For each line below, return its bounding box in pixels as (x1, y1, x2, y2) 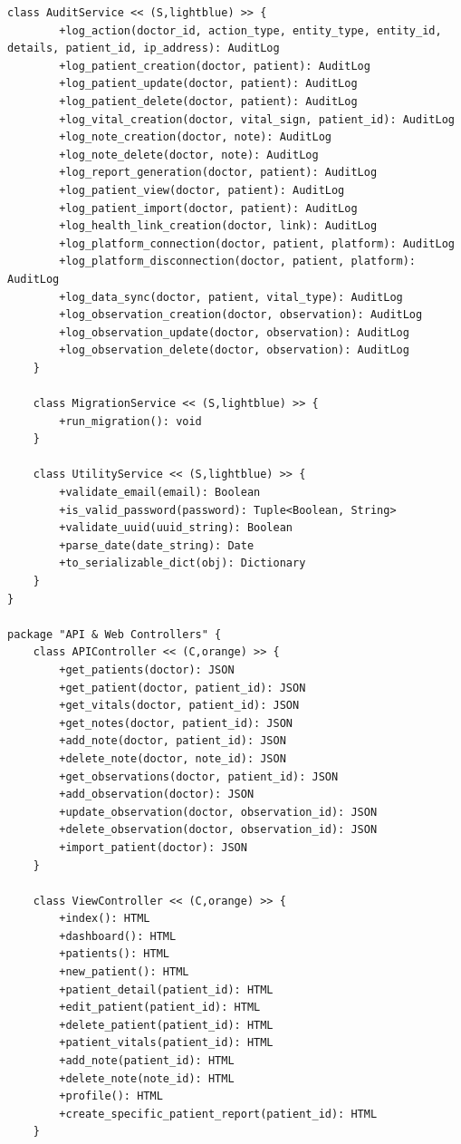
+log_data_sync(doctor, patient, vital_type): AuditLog (59, 290, 403, 304)
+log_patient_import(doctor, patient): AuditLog (59, 201, 358, 215)
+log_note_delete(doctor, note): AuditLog (59, 148, 319, 161)
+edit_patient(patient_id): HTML (59, 1001, 261, 1014)
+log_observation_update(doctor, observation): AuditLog (59, 325, 409, 339)
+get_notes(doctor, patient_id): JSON (59, 716, 293, 730)
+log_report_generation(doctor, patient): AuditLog (59, 166, 378, 179)
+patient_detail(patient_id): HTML (59, 983, 274, 996)
